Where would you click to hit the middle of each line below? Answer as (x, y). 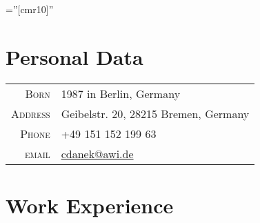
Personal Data (74, 56)
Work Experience (90, 205)
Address (31, 113)
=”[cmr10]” (30, 9)
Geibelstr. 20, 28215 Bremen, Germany (155, 113)
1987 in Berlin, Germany (121, 93)
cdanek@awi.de (97, 153)
